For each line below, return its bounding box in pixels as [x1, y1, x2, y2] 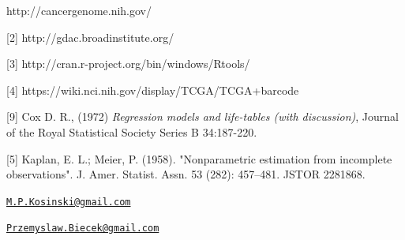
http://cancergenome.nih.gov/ [6, 2, 152, 18]
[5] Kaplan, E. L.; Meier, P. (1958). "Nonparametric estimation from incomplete [6, 150, 392, 167]
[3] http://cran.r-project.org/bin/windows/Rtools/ [6, 55, 250, 72]
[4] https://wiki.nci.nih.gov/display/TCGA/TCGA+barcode [6, 81, 299, 98]
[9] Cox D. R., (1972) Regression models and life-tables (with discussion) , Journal [6, 108, 399, 125]
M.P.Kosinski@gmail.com [6, 196, 131, 208]
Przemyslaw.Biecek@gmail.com [6, 223, 159, 234]
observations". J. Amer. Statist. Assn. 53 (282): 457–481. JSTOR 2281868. [6, 166, 366, 182]
